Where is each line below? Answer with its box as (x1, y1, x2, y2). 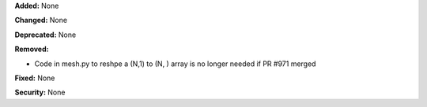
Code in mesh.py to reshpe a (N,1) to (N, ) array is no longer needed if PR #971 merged (34, 59, 316, 68)
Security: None (14, 87, 66, 98)
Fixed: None (14, 73, 55, 83)
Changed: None (14, 16, 67, 25)
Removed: (14, 44, 49, 54)
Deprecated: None (14, 30, 77, 39)
